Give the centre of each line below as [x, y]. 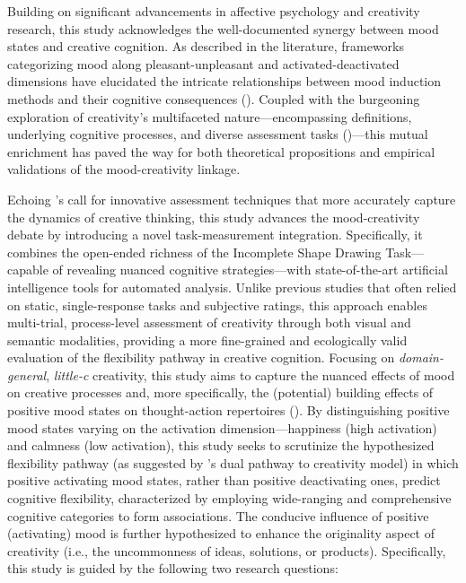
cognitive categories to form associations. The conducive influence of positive [218, 515]
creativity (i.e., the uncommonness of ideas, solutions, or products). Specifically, [227, 550]
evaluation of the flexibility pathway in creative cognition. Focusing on [201, 357]
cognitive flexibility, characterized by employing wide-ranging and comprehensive [229, 498]
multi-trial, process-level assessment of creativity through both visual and [209, 322]
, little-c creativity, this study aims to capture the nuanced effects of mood [251, 374]
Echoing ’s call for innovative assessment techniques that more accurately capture [232, 199]
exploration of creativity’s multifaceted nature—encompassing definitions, [210, 116]
